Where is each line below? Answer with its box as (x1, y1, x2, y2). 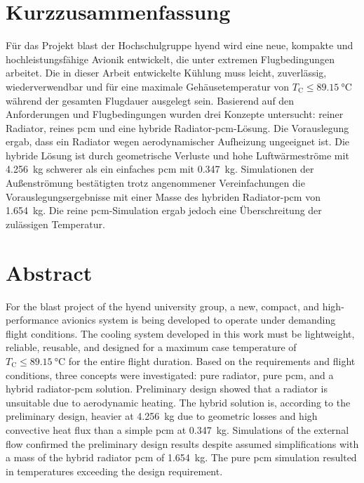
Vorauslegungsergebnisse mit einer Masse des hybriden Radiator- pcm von (6, 189, 321, 204)
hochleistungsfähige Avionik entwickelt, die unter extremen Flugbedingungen (6, 51, 335, 66)
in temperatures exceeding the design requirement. (6, 463, 223, 478)
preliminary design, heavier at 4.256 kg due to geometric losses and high (6, 409, 318, 423)
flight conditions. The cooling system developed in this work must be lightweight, (6, 326, 355, 340)
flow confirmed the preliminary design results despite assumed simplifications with (6, 436, 359, 451)
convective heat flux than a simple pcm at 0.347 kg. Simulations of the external (6, 422, 349, 437)
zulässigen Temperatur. (6, 216, 105, 231)
